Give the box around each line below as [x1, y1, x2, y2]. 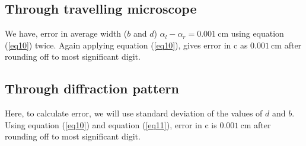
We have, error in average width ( [5, 27, 128, 40]
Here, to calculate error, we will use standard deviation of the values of [5, 107, 263, 119]
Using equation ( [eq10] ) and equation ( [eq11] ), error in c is [5, 118, 217, 131]
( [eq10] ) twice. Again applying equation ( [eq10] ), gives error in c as [5, 38, 248, 51]
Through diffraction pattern [5, 79, 179, 98]
